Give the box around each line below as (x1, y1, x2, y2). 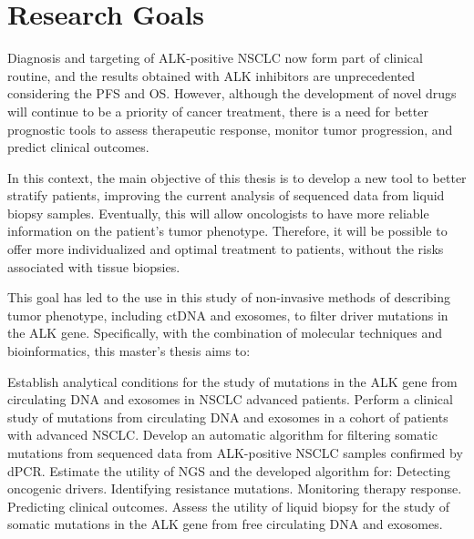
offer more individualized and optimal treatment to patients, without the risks (7, 239, 444, 259)
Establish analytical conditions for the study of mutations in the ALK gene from (7, 371, 458, 391)
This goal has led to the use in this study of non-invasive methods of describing (7, 288, 450, 307)
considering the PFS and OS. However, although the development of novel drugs (7, 84, 457, 103)
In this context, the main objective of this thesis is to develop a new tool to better (7, 168, 467, 187)
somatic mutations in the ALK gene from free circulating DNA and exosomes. (7, 514, 443, 534)
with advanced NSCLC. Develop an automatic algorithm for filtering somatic (7, 425, 438, 444)
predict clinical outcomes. (7, 137, 149, 157)
